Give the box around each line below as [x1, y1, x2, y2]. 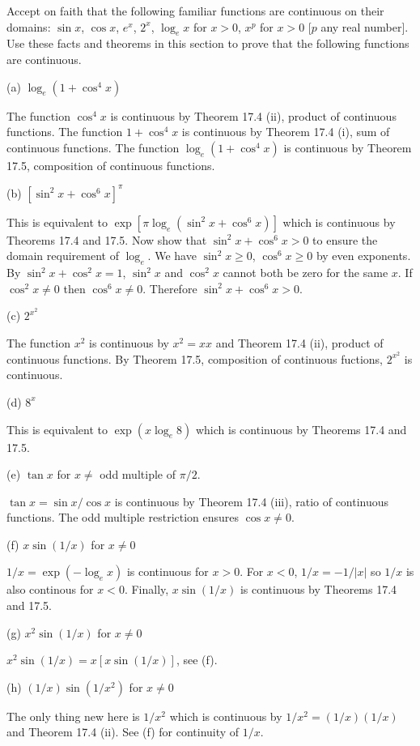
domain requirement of [6, 247, 119, 264]
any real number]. [320, 18, 409, 35]
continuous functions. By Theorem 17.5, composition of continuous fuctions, [6, 350, 383, 367]
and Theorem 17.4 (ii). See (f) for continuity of [6, 723, 240, 740]
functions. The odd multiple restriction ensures [6, 509, 240, 526]
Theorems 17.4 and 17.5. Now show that [6, 231, 207, 248]
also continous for [6, 581, 94, 598]
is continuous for [126, 563, 209, 580]
